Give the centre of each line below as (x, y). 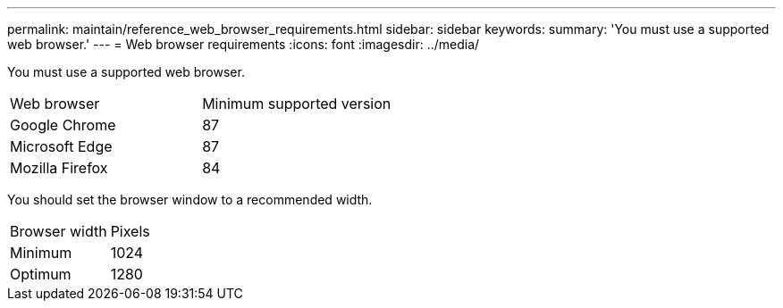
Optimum (41, 274)
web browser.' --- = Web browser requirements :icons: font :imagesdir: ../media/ (244, 44)
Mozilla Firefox (59, 168)
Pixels (130, 231)
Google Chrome (63, 125)
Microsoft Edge (61, 146)
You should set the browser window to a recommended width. (190, 200)
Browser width (59, 231)
